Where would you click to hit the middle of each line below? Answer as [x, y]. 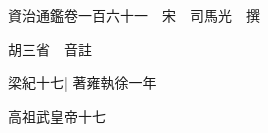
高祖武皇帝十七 [57, 115]
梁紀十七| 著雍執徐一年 [82, 82]
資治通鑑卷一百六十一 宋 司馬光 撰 [134, 15]
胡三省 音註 [50, 48]
